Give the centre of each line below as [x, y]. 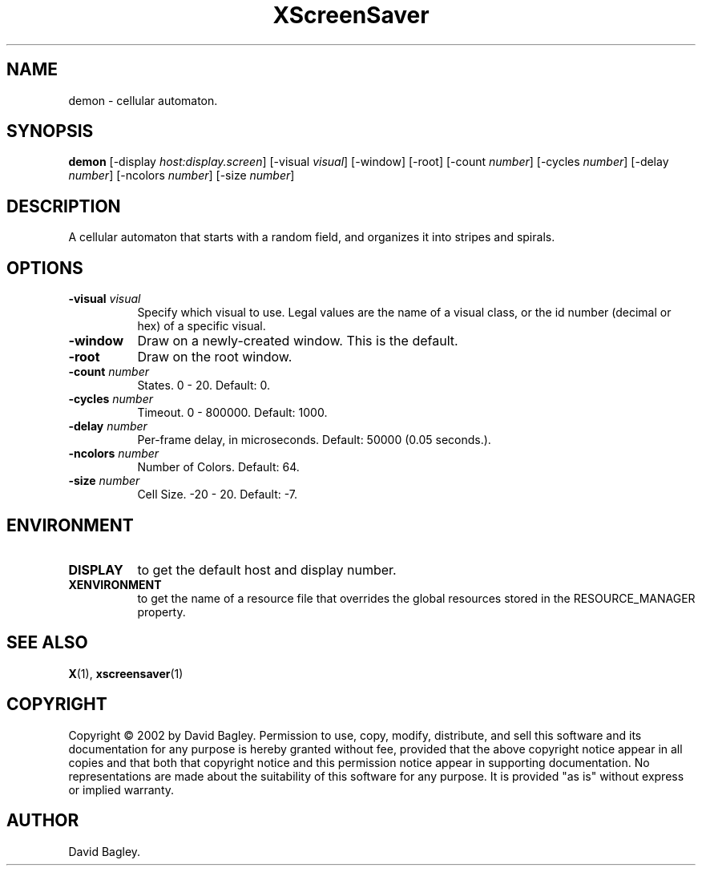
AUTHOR [43, 821]
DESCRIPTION [64, 206]
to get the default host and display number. [267, 569]
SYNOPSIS [50, 131]
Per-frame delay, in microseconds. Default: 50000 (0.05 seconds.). [314, 440]
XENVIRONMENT [115, 584]
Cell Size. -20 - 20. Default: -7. [218, 495]
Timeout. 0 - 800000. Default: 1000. [232, 413]
